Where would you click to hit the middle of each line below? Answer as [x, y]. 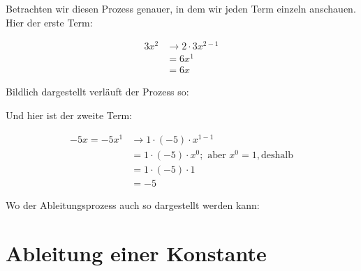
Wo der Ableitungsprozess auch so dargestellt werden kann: [133, 204]
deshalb [277, 155]
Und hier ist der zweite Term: [69, 115]
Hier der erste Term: [49, 22]
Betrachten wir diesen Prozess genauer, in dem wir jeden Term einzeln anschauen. [181, 8]
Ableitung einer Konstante [136, 253]
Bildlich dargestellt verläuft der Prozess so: [97, 92]
